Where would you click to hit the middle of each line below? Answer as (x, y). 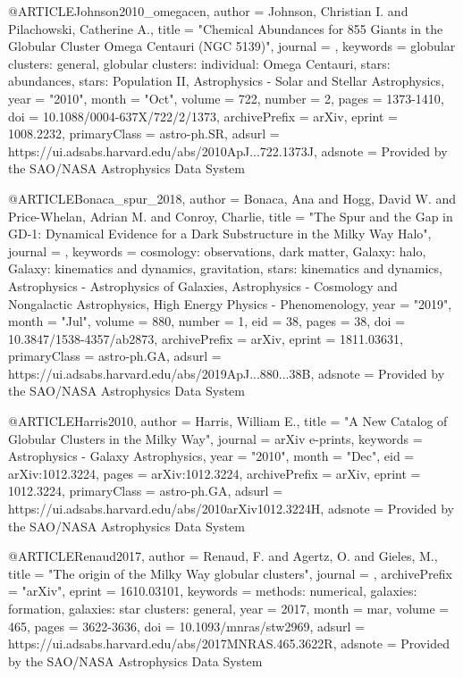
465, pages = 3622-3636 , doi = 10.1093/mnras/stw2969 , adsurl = (187, 626)
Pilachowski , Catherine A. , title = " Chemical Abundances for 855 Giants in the (226, 28)
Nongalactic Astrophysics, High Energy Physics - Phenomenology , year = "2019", (230, 303)
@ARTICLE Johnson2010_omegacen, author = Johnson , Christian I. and (208, 11)
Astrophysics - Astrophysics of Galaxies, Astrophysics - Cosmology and (203, 285)
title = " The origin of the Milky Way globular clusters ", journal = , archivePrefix (230, 573)
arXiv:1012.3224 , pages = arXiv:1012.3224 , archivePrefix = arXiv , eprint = (215, 473)
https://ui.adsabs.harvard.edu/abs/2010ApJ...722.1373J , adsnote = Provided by (228, 150)
